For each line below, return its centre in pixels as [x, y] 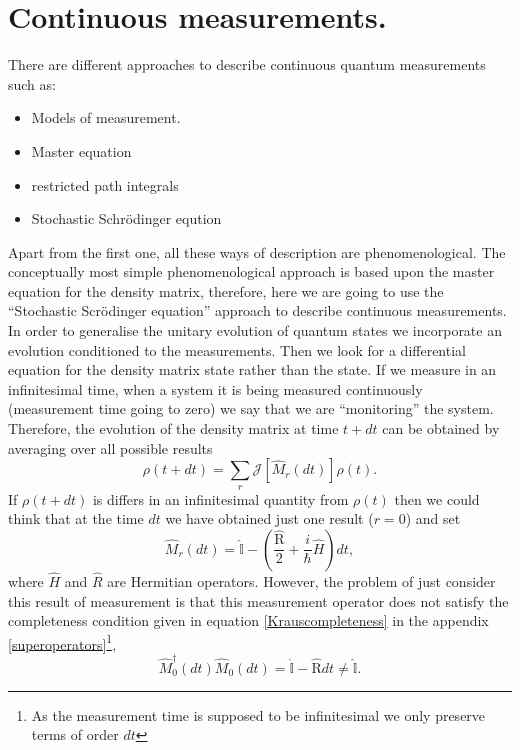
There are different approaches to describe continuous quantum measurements [247, 64]
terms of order [75, 734]
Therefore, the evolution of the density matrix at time [173, 428]
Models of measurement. [106, 117]
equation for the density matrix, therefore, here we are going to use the [226, 290]
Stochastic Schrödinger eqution [126, 218]
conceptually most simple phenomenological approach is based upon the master [251, 271]
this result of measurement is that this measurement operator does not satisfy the [258, 600]
